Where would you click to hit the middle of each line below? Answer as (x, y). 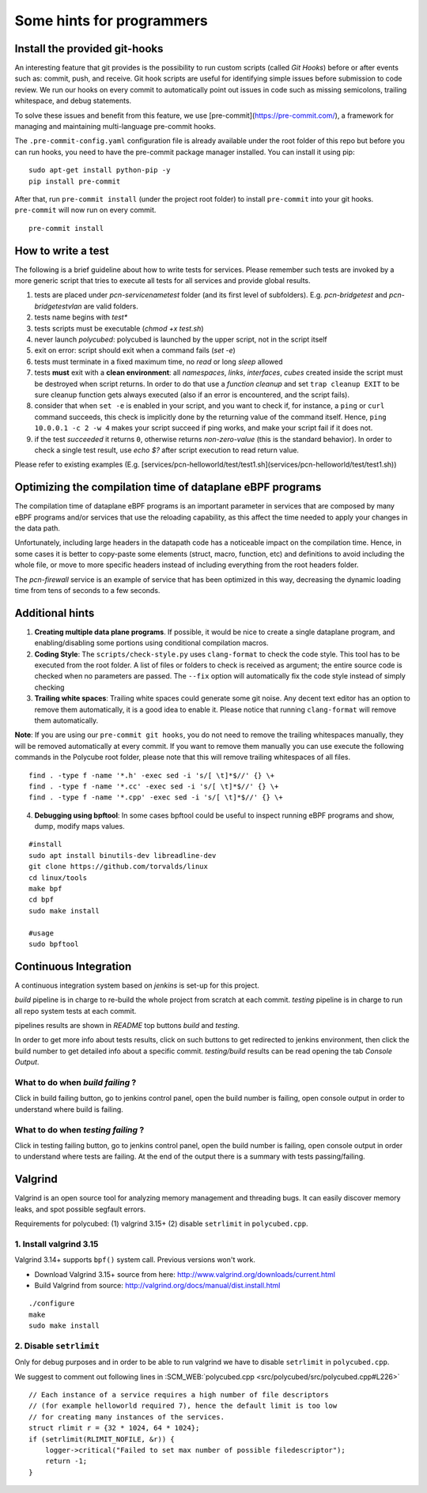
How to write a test (62, 250)
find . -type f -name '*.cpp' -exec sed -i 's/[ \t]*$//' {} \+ (156, 798)
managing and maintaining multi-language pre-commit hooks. (115, 127)
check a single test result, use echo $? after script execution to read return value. (167, 450)
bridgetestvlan (58, 306)
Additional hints (55, 613)
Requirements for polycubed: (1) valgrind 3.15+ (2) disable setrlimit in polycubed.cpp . (161, 1223)
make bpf (45, 889)
